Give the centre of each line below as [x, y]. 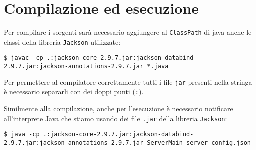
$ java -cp [22, 134]
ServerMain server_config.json [199, 142]
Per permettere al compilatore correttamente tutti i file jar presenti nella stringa [128, 82]
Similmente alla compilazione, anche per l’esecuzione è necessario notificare [119, 109]
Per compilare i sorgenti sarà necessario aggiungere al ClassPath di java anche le [128, 32]
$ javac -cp [24, 58]
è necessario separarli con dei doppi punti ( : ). [74, 92]
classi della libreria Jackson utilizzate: [62, 41]
